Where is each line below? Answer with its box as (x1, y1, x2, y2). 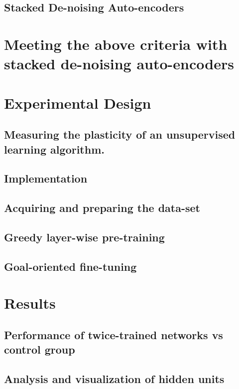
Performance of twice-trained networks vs (4, 327, 223, 342)
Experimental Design (4, 92, 151, 113)
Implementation (4, 171, 88, 186)
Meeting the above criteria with (4, 33, 228, 54)
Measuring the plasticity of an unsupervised (4, 127, 236, 142)
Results (4, 293, 56, 313)
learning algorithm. (4, 141, 105, 157)
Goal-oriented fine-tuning (4, 258, 137, 274)
